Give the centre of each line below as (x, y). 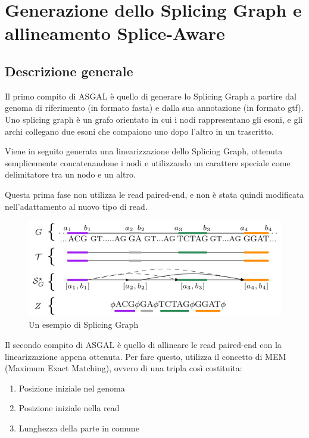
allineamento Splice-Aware (115, 33)
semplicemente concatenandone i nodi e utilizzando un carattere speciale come (148, 162)
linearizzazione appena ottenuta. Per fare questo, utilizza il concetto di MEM (146, 356)
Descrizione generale (69, 71)
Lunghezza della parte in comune (79, 428)
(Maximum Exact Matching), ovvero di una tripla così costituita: (124, 368)
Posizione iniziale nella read (69, 408)
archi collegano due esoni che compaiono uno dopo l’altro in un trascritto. (139, 131)
